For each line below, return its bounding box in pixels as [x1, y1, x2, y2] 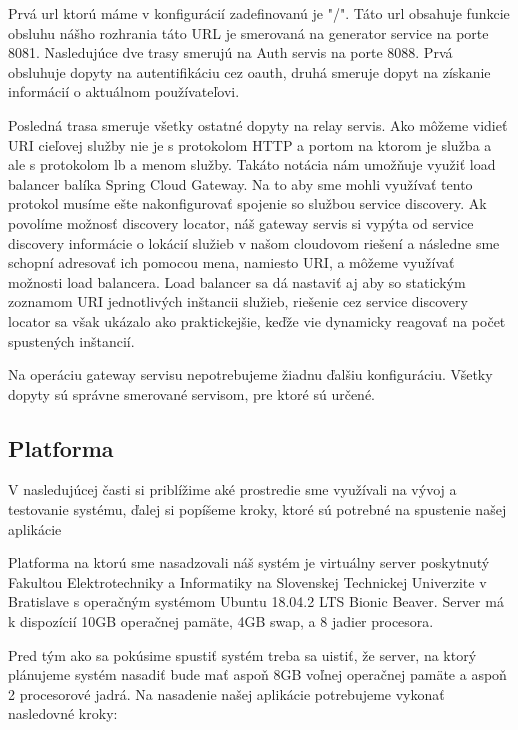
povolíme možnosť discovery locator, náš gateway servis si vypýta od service [8, 212, 474, 233]
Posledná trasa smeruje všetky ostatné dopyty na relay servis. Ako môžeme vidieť [8, 114, 508, 135]
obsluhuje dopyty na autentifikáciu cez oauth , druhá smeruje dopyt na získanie [8, 61, 491, 82]
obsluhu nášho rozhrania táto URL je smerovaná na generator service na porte [8, 22, 489, 43]
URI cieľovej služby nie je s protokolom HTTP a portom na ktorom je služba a [8, 134, 492, 155]
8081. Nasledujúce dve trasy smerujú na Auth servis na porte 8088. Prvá [8, 42, 453, 63]
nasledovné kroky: [8, 703, 118, 724]
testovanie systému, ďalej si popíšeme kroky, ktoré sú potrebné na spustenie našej [8, 499, 507, 520]
